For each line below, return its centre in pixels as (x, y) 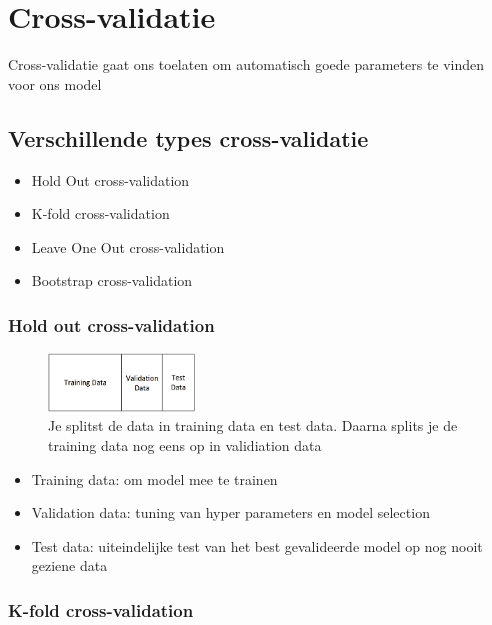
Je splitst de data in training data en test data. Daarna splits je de (253, 425)
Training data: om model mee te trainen (154, 478)
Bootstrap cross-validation (112, 280)
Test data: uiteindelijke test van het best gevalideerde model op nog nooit (257, 545)
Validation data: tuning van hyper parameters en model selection (230, 512)
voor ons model (55, 83)
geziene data (69, 565)
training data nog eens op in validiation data (185, 445)
